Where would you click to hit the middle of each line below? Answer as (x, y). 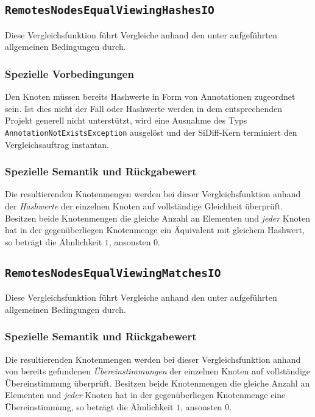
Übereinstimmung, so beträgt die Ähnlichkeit (89, 406)
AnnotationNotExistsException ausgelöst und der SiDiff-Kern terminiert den (151, 132)
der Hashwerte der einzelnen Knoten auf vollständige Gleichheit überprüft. (144, 206)
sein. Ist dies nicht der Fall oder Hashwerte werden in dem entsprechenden (143, 108)
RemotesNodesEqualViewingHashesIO (110, 10)
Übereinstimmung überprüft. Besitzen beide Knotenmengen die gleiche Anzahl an (157, 383)
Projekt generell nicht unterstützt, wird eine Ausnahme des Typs (126, 120)
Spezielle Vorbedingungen (69, 73)
